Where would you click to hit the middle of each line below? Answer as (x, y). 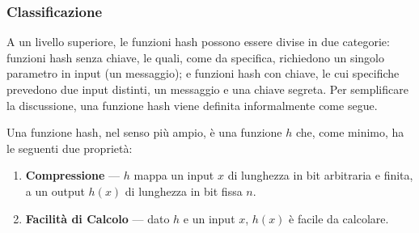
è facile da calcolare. (339, 218)
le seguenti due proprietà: (70, 148)
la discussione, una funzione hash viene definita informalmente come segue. (192, 105)
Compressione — (73, 175)
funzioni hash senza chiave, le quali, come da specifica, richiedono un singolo (196, 57)
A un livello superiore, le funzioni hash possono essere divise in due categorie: (198, 42)
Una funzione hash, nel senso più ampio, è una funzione (144, 132)
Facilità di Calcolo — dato (97, 218)
